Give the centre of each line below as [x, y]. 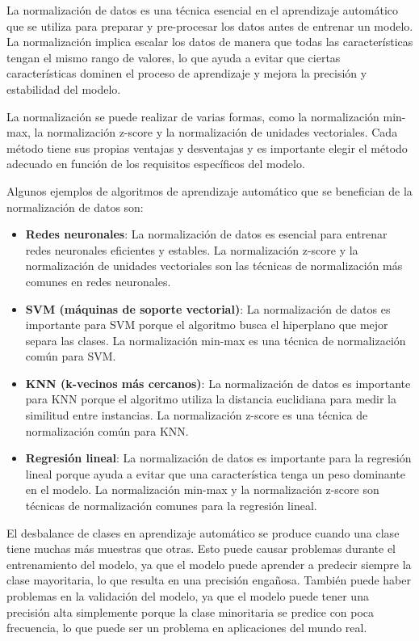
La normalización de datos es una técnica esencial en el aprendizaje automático [203, 10]
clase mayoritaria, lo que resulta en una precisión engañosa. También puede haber [209, 580]
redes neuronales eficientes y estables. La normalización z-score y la [192, 249]
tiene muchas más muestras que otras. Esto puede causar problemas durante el [201, 548]
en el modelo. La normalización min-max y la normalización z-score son [202, 489]
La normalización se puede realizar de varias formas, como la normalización [193, 116]
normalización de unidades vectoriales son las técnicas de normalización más [214, 266]
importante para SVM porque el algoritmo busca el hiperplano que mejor [207, 325]
